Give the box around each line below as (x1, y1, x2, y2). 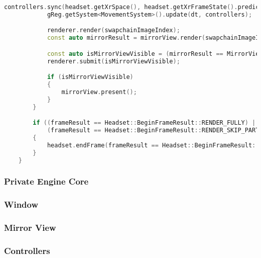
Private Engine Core (4, 175, 89, 188)
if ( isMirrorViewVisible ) (47, 73, 134, 81)
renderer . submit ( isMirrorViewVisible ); (47, 57, 180, 65)
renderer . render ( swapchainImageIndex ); (47, 27, 180, 34)
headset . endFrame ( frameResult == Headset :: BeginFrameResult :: (47, 141, 259, 149)
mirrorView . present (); (61, 88, 137, 96)
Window (4, 198, 39, 211)
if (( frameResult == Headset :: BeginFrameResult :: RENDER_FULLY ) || (33, 119, 259, 127)
